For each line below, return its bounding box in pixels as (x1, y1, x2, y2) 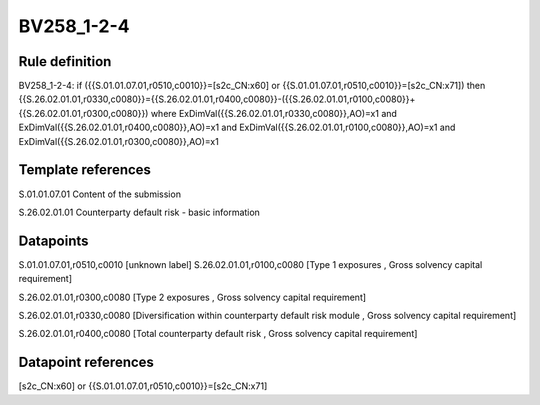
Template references (18, 161, 152, 179)
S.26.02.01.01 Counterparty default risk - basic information (18, 206, 260, 218)
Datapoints (18, 232, 89, 249)
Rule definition (18, 53, 112, 70)
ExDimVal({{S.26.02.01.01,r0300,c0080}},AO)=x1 (18, 135, 219, 147)
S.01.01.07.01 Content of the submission (18, 188, 182, 200)
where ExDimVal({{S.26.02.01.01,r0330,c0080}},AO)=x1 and (150, 107, 397, 119)
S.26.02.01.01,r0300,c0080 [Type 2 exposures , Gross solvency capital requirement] (18, 291, 367, 303)
